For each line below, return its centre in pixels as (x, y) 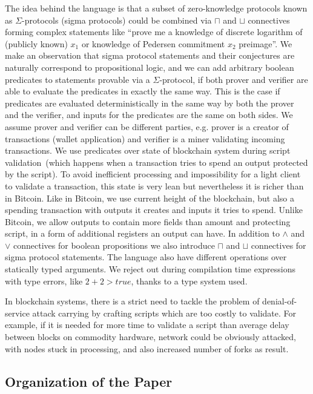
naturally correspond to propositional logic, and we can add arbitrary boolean (150, 67)
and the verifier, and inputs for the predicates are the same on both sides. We (149, 115)
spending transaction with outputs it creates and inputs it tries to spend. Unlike (154, 210)
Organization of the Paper (89, 381)
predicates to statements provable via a (77, 79)
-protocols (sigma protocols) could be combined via (117, 20)
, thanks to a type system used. (189, 281)
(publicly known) (36, 43)
